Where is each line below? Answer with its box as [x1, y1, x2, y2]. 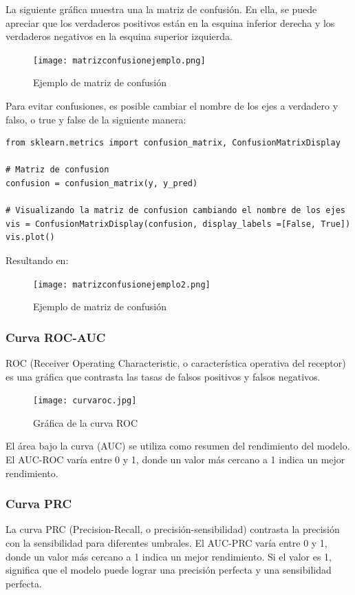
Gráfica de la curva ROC [33, 415, 138, 430]
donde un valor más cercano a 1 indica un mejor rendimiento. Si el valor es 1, [6, 549, 332, 563]
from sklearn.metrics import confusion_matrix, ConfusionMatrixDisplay [6, 138, 341, 148]
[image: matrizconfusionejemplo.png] [33, 55, 206, 65]
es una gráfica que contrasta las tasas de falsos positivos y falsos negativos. [6, 369, 321, 383]
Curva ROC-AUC [6, 328, 106, 345]
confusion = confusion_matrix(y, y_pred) [6, 179, 198, 188]
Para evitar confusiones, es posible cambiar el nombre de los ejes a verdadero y [6, 99, 338, 113]
